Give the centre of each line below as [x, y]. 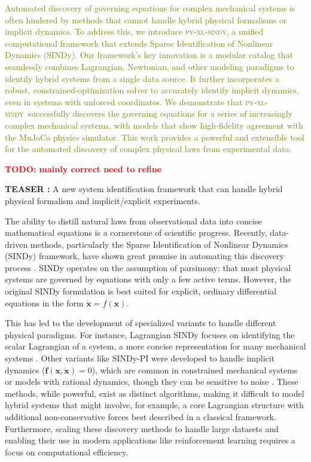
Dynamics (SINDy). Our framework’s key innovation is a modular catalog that [149, 55]
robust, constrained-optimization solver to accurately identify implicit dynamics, [152, 90]
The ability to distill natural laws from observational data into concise [133, 221]
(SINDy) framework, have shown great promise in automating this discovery [144, 256]
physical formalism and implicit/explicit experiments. [103, 200]
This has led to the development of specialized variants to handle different [141, 323]
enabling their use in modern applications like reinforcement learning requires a [150, 440]
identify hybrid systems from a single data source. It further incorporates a [142, 78]
